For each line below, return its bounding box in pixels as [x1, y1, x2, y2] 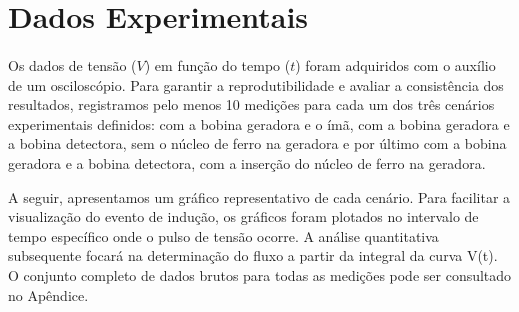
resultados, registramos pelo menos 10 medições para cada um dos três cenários [8, 94, 495, 115]
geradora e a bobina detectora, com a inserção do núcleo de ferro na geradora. [8, 152, 486, 173]
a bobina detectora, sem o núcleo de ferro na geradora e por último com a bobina [8, 133, 507, 154]
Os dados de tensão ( [8, 54, 137, 75]
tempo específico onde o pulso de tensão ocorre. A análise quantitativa [8, 225, 439, 246]
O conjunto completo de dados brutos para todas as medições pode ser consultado [8, 264, 512, 285]
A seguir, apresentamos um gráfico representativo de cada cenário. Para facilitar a [8, 186, 511, 207]
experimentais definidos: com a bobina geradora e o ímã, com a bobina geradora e [8, 113, 510, 134]
